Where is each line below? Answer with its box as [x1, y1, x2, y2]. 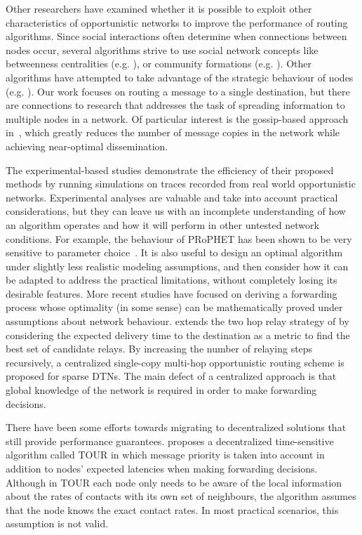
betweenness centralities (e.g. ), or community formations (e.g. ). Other [6, 56, 312, 71]
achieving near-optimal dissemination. [6, 138, 168, 153]
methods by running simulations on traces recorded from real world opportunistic [6, 176, 356, 191]
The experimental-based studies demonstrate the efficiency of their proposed [6, 162, 334, 177]
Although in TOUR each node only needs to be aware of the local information [6, 475, 342, 489]
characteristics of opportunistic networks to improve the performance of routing [6, 15, 348, 29]
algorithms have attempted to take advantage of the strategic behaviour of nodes [6, 70, 354, 84]
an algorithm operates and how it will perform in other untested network [6, 217, 319, 232]
